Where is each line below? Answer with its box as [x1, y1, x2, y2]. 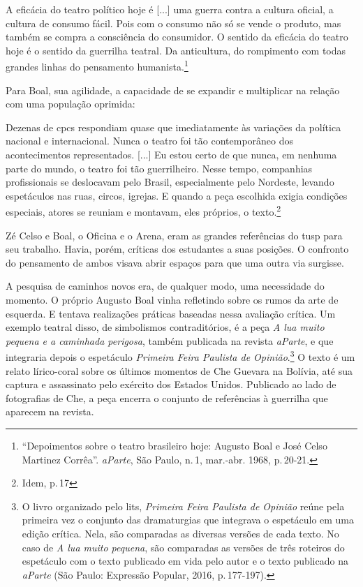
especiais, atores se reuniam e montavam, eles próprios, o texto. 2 [6, 202, 281, 219]
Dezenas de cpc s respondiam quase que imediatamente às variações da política [6, 119, 341, 134]
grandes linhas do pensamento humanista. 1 [6, 57, 188, 74]
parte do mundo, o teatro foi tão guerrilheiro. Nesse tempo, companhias [6, 161, 313, 175]
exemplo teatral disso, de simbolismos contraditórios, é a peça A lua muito [6, 320, 325, 334]
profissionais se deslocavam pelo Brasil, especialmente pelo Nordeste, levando [6, 174, 334, 189]
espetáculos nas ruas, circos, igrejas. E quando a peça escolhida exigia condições [6, 188, 348, 202]
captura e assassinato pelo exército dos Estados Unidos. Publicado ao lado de [6, 377, 336, 392]
